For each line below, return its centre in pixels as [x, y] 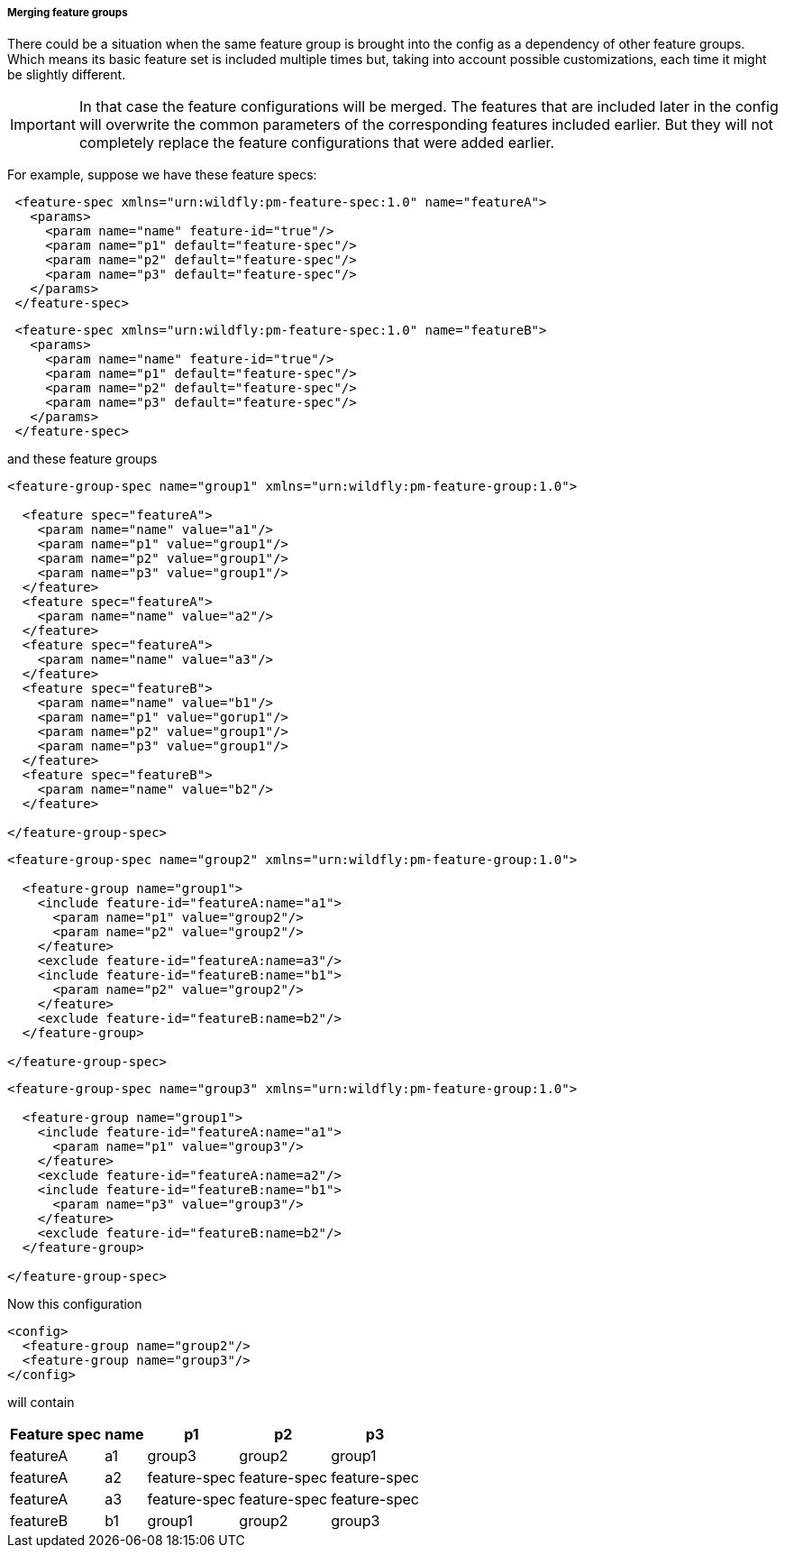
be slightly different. [67, 75]
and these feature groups [82, 459]
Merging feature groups [68, 13]
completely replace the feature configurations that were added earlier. [317, 143]
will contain [41, 1403]
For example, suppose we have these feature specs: [162, 175]
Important [43, 125]
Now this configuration [75, 1304]
